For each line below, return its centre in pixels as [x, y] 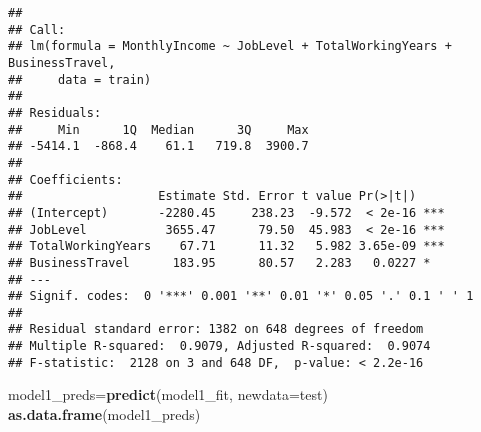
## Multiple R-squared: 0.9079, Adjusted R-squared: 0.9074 [219, 346]
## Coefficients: [65, 179]
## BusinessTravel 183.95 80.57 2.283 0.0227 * [219, 262]
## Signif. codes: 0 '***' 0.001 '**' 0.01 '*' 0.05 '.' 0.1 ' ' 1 [241, 296]
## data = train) [80, 79]
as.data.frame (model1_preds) [104, 414]
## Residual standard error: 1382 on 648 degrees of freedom [216, 329]
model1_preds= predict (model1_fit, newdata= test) [168, 394]
